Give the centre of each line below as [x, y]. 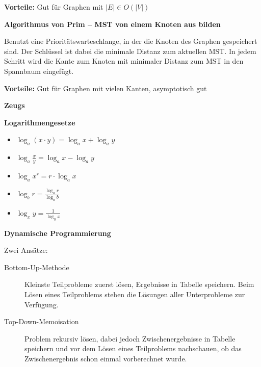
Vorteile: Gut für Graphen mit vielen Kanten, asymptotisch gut [106, 88]
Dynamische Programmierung [58, 233]
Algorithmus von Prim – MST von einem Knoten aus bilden [112, 24]
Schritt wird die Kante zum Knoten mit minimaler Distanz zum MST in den [124, 61]
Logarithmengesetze [40, 122]
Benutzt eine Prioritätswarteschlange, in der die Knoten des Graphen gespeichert [131, 41]
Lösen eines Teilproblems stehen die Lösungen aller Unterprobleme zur [135, 294]
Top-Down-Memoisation [42, 321]
